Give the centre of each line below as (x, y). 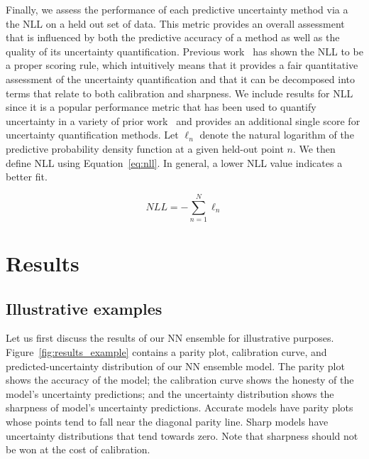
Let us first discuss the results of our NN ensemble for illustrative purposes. (170, 338)
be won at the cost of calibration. (78, 449)
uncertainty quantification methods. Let (92, 135)
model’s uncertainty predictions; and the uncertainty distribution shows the (170, 393)
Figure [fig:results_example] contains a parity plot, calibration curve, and (166, 352)
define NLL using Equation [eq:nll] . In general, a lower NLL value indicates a (174, 162)
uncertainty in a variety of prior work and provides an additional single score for (183, 120)
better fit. (27, 177)
